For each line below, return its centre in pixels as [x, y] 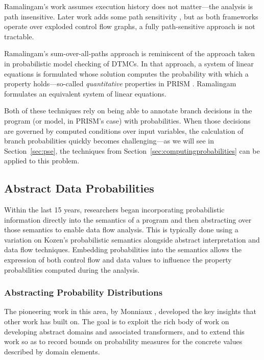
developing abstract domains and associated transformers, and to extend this [124, 331]
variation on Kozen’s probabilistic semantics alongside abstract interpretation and [132, 239]
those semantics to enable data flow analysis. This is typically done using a [121, 230]
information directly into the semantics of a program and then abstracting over [128, 219]
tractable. [19, 36]
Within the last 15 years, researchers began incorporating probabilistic [114, 210]
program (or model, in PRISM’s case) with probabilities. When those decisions [127, 120]
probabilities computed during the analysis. [72, 269]
